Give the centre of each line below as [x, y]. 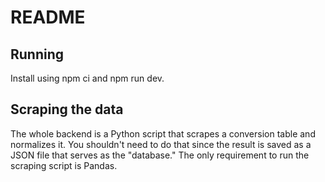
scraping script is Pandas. [64, 165]
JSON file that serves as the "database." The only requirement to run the [160, 155]
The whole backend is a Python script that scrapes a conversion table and [163, 133]
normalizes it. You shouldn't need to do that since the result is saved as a [161, 144]
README [48, 17]
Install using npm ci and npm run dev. [87, 78]
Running [37, 54]
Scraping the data [67, 109]
